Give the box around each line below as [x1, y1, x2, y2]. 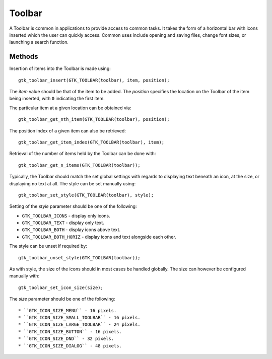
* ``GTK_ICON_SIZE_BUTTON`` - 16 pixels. [18, 329, 122, 334]
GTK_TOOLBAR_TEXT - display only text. [22, 220, 104, 226]
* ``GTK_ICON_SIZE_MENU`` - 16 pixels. [18, 308, 117, 313]
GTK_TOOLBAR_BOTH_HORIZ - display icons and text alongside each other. [22, 234, 176, 240]
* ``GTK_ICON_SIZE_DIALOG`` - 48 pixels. [18, 343, 122, 348]
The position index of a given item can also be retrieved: [9, 127, 126, 133]
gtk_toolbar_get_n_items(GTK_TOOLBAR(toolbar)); [18, 162, 141, 168]
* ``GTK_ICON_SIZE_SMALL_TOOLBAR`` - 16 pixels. [18, 315, 141, 320]
